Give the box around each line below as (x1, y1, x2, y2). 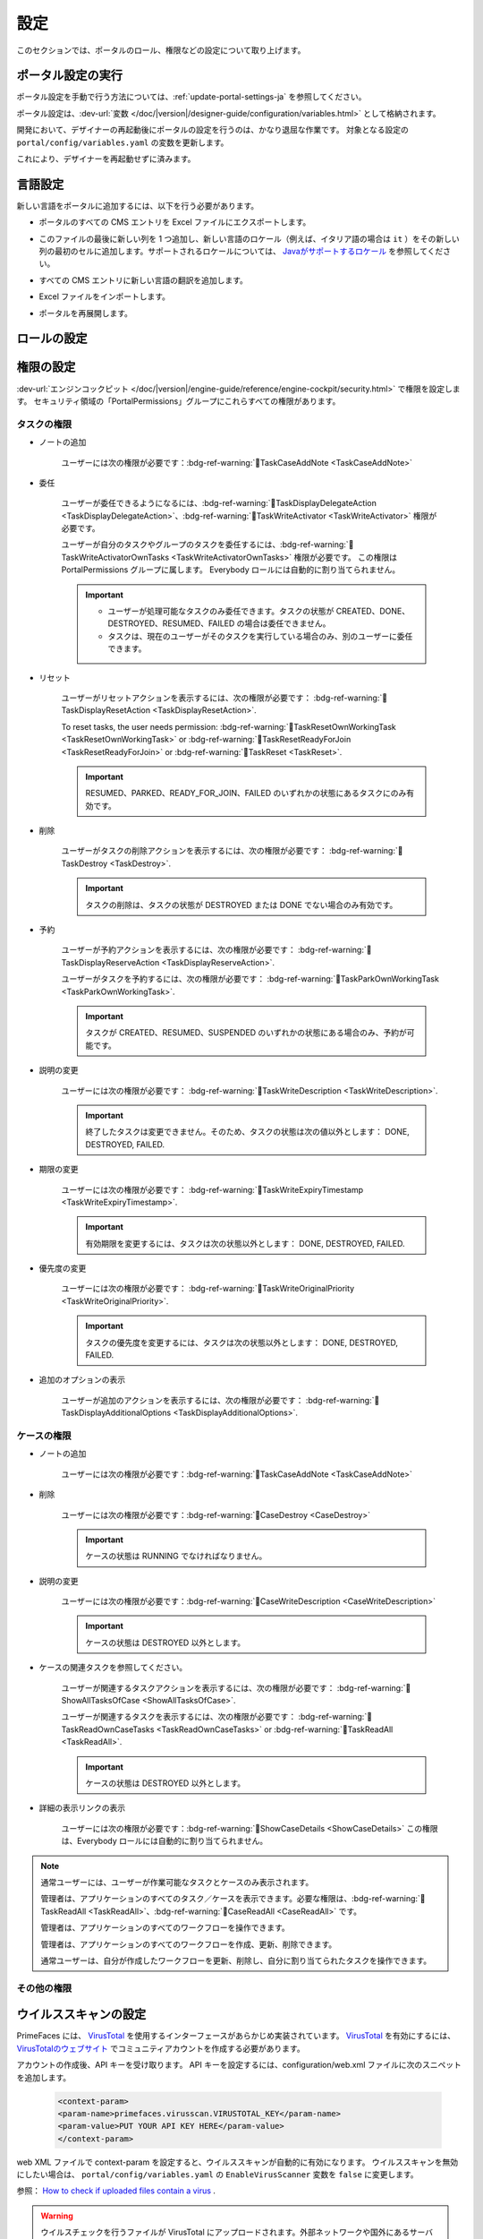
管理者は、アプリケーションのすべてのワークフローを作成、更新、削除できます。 (40, 1939, 337, 1950)
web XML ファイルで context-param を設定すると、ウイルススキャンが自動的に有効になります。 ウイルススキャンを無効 (16, 2157, 459, 2167)
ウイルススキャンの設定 (16, 2007, 147, 2022)
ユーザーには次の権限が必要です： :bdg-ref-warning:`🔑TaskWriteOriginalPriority (61, 1283, 355, 1294)
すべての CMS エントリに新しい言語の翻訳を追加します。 (38, 274, 248, 286)
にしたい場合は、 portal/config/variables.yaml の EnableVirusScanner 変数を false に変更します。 (16, 2169, 419, 2180)
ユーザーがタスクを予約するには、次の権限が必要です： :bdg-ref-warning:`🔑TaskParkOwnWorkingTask (61, 974, 440, 984)
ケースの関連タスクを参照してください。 (38, 1662, 188, 1673)
